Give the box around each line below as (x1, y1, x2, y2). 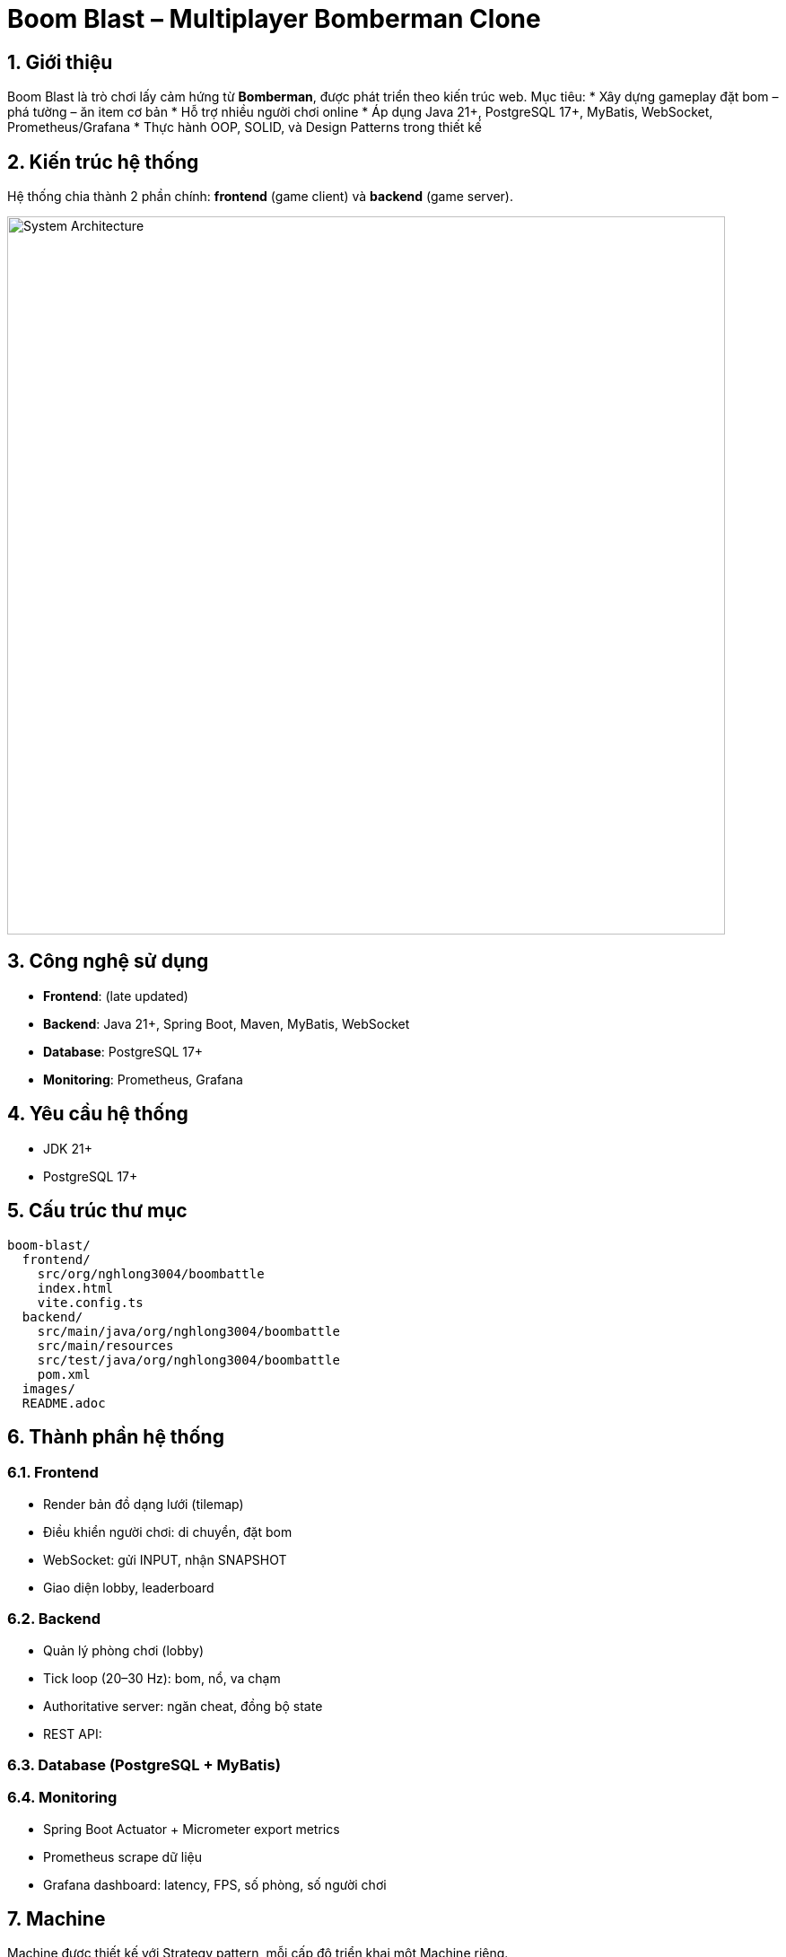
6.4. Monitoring (7, 1788, 118, 1807)
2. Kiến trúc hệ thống (7, 150, 199, 173)
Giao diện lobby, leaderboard (43, 1579, 214, 1595)
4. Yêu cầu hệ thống (7, 1102, 188, 1126)
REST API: (43, 1725, 102, 1742)
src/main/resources (37, 1338, 174, 1353)
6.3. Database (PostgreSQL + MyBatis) (7, 1755, 281, 1774)
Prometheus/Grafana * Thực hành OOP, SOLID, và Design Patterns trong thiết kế (7, 119, 482, 136)
